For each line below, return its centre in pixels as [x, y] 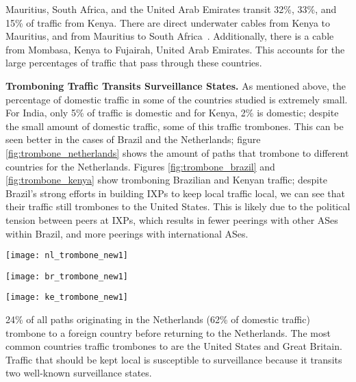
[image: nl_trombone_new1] [67, 256]
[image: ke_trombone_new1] [67, 297]
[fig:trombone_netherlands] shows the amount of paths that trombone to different [177, 152]
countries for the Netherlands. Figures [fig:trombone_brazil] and [140, 166]
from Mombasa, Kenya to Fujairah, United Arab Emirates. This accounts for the [175, 49]
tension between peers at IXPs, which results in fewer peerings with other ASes [172, 219]
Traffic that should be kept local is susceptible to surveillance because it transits [174, 359]
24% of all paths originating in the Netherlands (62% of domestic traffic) [158, 319]
